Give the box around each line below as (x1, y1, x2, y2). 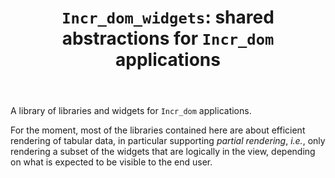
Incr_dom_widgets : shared (61, 6, 275, 29)
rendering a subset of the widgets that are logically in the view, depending (10, 146, 316, 158)
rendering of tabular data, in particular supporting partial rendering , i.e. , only (10, 135, 326, 147)
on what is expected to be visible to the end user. (10, 156, 213, 168)
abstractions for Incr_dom (61, 27, 275, 50)
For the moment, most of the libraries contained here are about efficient (10, 124, 306, 136)
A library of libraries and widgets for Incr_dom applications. (10, 105, 252, 117)
